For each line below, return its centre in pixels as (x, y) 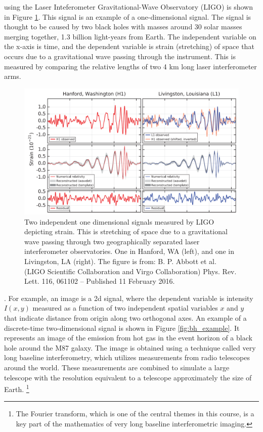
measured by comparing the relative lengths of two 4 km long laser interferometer (130, 66)
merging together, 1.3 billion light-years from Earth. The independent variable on (130, 36)
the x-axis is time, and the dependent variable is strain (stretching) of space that (129, 46)
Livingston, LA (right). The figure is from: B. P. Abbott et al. (120, 261)
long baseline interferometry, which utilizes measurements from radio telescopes (127, 357)
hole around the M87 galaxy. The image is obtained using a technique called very (130, 347)
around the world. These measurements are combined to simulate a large (117, 367)
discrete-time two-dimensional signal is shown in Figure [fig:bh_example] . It (122, 328)
